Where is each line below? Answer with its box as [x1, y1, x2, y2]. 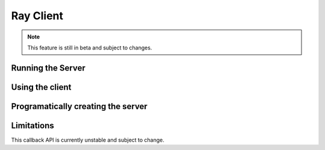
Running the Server [11, 63, 85, 73]
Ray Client [11, 9, 63, 22]
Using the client [11, 82, 72, 92]
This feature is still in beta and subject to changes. [27, 44, 152, 51]
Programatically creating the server [11, 101, 147, 111]
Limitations [11, 120, 54, 131]
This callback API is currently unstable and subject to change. [11, 136, 165, 143]
